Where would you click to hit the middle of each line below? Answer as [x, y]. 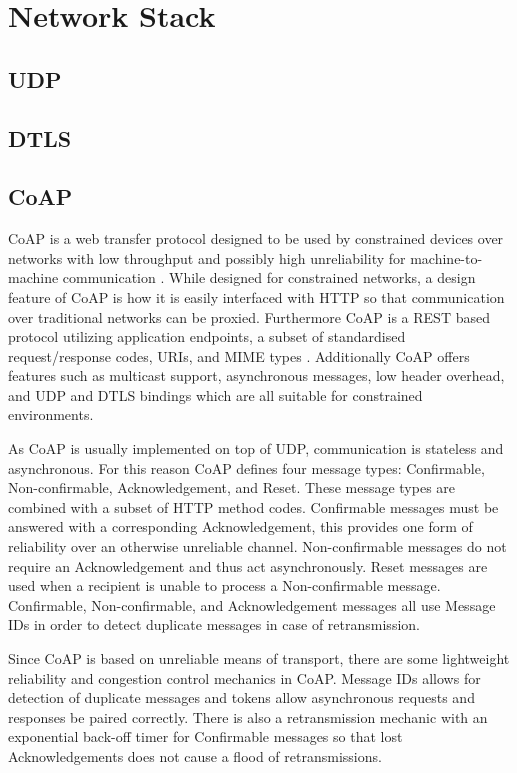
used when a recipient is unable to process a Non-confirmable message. [224, 585]
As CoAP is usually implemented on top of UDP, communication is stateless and [256, 448]
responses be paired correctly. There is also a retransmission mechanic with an [248, 716]
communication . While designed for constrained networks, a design [269, 277]
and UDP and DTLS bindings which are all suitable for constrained [215, 394]
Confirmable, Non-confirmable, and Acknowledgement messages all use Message [252, 604]
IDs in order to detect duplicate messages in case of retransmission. [214, 624]
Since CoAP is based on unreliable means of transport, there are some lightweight [259, 658]
